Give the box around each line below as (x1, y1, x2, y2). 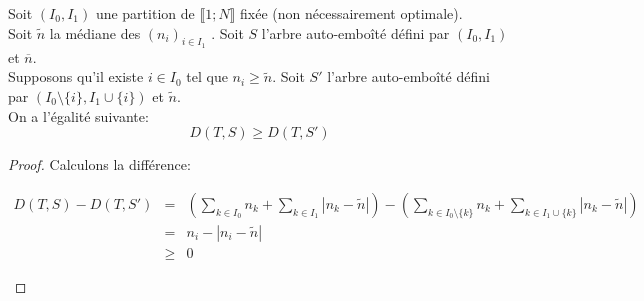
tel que (186, 66, 228, 87)
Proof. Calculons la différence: (8, 154, 191, 175)
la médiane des (49, 22, 141, 43)
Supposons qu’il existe (8, 66, 144, 87)
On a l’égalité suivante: (8, 105, 149, 126)
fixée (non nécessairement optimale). (240, 3, 463, 23)
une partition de (95, 3, 195, 23)
